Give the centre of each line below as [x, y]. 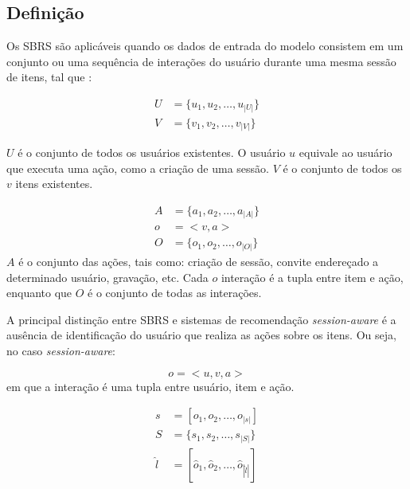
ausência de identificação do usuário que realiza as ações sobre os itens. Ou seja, [201, 335]
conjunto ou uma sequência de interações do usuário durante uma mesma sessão [201, 61]
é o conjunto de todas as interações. [175, 293]
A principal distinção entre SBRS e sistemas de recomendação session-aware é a [201, 319]
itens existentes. [54, 184]
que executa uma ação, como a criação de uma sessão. [138, 168]
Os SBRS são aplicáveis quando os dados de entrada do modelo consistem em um [205, 46]
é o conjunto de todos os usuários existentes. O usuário [152, 153]
